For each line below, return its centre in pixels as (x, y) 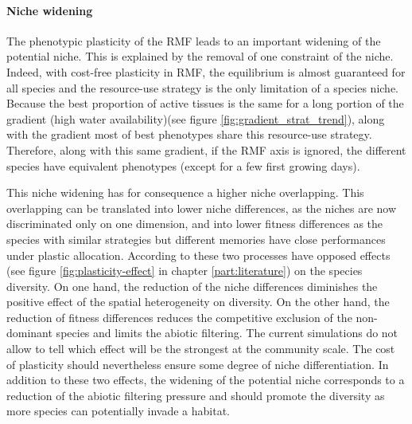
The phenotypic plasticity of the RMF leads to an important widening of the (194, 40)
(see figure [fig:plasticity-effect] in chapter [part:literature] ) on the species (185, 271)
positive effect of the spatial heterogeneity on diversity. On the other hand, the (198, 302)
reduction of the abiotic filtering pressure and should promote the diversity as (196, 395)
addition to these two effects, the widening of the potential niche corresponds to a (206, 380)
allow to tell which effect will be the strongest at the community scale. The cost (201, 349)
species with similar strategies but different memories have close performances (196, 239)
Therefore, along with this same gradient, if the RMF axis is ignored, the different (206, 149)
